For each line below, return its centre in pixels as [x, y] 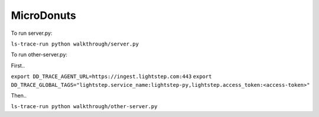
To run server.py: [32, 33]
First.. [18, 66]
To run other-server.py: [39, 55]
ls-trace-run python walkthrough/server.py [75, 44]
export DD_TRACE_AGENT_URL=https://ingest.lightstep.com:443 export [111, 77]
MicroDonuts [44, 15]
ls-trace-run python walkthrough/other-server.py [84, 107]
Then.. [19, 95]
